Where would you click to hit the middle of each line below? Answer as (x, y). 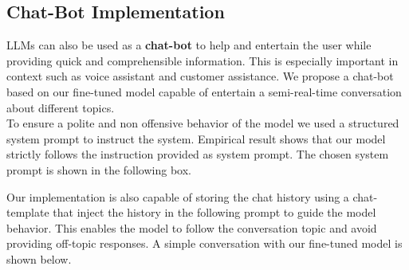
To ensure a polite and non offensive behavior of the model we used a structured (203, 123)
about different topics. (61, 107)
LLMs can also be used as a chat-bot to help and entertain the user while (189, 45)
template (28, 212)
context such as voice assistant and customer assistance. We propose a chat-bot (200, 76)
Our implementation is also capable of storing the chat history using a (178, 196)
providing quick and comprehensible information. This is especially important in (203, 60)
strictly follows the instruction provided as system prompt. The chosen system (198, 154)
